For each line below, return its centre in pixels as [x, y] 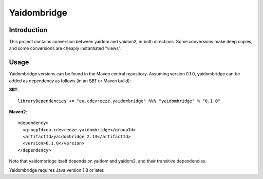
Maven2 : [18, 111]
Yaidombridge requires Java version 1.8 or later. [57, 170]
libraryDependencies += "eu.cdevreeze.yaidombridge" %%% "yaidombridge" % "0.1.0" [119, 101]
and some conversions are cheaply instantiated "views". [65, 48]
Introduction [28, 30]
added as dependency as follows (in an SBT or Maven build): [70, 81]
